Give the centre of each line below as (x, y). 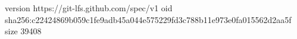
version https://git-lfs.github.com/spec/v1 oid (89, 8)
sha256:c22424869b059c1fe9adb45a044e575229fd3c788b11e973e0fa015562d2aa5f (148, 19)
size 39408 (23, 31)
